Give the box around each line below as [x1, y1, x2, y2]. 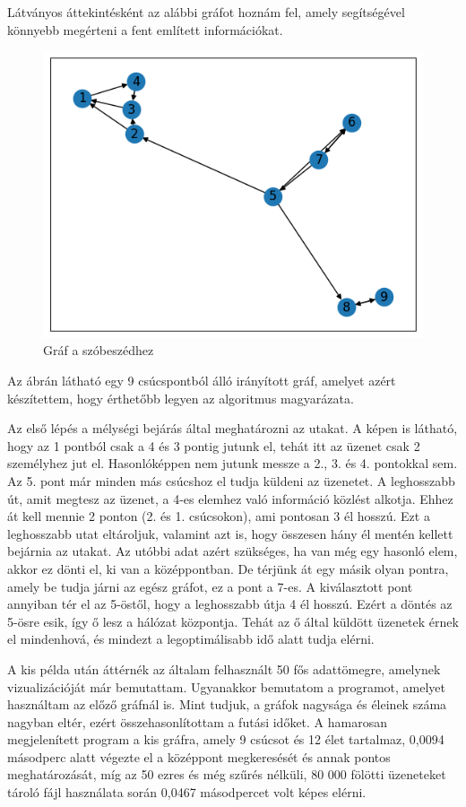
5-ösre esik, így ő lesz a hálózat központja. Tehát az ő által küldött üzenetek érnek [7, 612, 459, 630]
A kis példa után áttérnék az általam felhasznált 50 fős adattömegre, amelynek [7, 659, 441, 678]
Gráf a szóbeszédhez [43, 341, 154, 360]
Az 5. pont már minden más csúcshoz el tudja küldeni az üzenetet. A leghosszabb [7, 471, 455, 490]
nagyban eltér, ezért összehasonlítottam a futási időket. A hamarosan [7, 712, 387, 731]
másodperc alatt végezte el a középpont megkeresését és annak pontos [7, 747, 391, 766]
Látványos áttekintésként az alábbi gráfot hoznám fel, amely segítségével [7, 3, 405, 21]
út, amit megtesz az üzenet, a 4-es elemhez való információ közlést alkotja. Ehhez [7, 489, 453, 508]
